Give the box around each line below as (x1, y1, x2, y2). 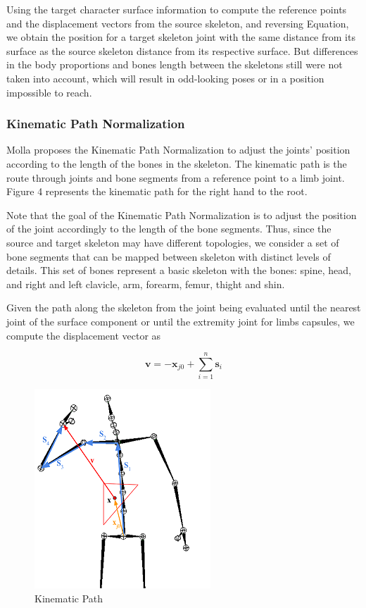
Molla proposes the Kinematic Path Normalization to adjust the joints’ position (6, 142, 351, 157)
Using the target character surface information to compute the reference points (6, 2, 347, 16)
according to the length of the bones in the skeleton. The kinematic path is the (6, 156, 347, 170)
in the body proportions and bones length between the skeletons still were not (6, 57, 343, 72)
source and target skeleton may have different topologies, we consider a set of (6, 235, 339, 249)
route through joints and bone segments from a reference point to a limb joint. (6, 170, 345, 185)
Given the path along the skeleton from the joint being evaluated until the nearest (6, 300, 361, 315)
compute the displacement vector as (6, 328, 161, 342)
